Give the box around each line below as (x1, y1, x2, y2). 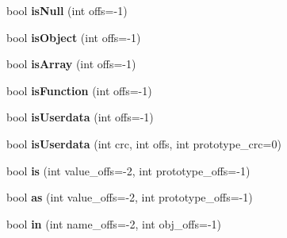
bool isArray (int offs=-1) (6, 56, 136, 72)
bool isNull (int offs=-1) (6, 2, 128, 18)
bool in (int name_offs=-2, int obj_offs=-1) (6, 215, 222, 232)
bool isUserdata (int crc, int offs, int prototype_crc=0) (6, 135, 281, 152)
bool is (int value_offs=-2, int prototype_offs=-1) (6, 162, 251, 178)
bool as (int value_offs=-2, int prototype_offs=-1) (6, 189, 253, 205)
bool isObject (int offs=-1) (6, 29, 141, 45)
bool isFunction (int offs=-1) (6, 82, 152, 98)
